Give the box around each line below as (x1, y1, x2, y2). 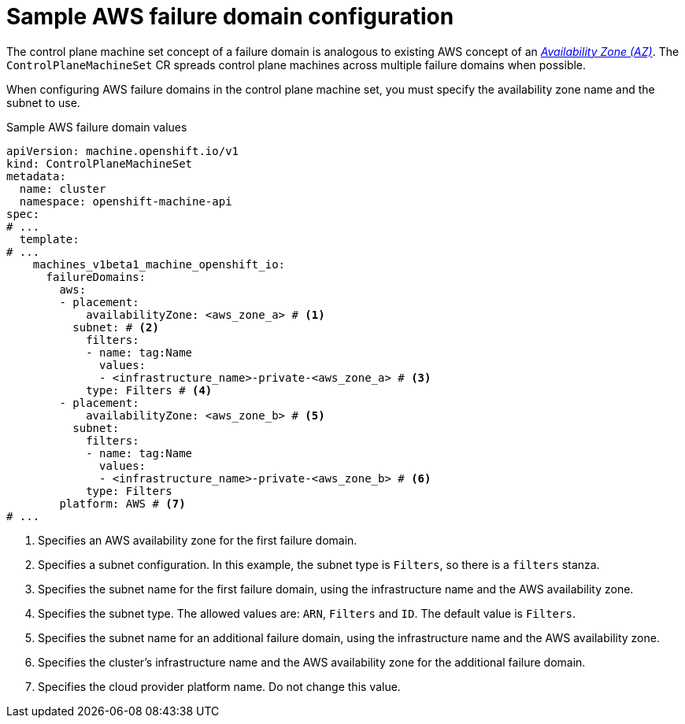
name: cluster (19, 182, 106, 195)
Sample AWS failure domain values (6, 120, 187, 134)
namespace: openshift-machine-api (19, 194, 232, 208)
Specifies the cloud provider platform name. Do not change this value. (38, 679, 401, 693)
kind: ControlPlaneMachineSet (6, 157, 193, 170)
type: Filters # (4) (86, 383, 213, 397)
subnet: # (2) (72, 320, 159, 334)
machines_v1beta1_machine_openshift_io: (32, 257, 286, 271)
